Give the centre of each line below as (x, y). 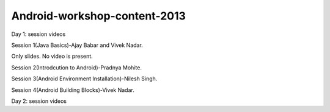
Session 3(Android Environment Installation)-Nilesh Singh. (84, 79)
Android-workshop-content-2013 (99, 16)
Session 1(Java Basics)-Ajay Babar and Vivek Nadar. (77, 45)
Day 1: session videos (38, 34)
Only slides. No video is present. (52, 56)
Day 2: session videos (39, 101)
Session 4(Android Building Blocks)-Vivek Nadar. (73, 90)
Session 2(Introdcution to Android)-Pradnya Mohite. (76, 68)
